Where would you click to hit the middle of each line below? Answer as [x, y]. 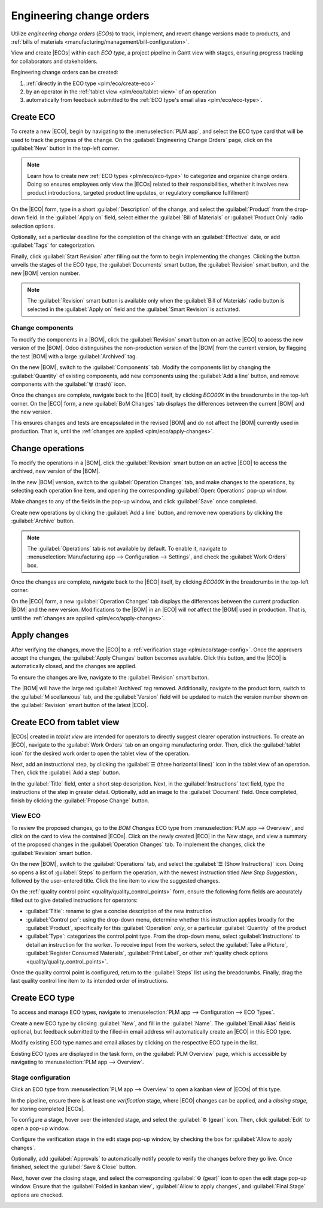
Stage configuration [41, 1077]
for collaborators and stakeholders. [54, 61]
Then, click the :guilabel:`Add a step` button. [66, 772]
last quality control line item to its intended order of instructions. [90, 981]
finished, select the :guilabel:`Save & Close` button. [74, 1167]
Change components [42, 328]
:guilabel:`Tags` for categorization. [53, 245]
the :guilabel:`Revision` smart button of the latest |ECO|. [80, 705]
